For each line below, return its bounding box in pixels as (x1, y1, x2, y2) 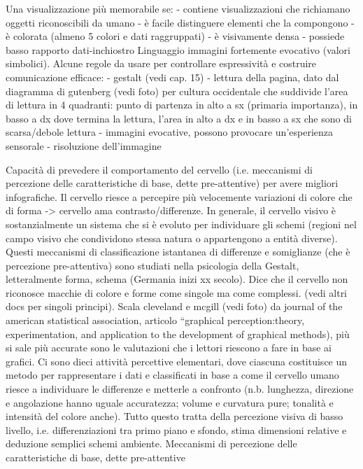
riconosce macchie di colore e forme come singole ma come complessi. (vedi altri (6, 285, 348, 300)
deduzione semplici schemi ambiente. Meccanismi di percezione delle (6, 436, 297, 451)
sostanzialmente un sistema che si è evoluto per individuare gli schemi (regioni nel (6, 216, 357, 231)
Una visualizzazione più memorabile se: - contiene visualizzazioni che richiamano (6, 1, 350, 15)
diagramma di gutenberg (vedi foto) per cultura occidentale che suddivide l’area (6, 83, 348, 98)
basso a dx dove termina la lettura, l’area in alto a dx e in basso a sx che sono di (6, 111, 352, 125)
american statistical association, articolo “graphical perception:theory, (6, 313, 305, 328)
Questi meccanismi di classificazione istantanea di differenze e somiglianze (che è (6, 244, 350, 259)
